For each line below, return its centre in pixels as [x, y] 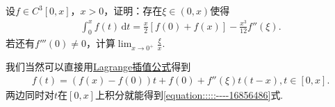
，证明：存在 [133, 10]
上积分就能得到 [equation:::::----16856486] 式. [189, 94]
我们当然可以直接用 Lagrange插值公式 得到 [98, 67]
